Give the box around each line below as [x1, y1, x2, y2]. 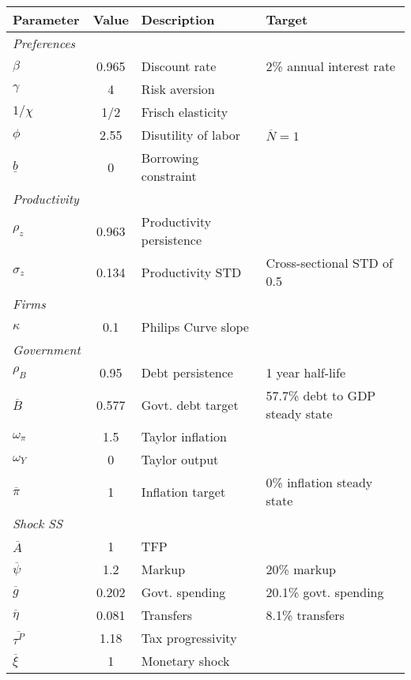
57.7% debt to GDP [266, 386, 376, 404]
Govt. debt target [141, 395, 239, 414]
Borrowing [141, 148, 199, 167]
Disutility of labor [141, 126, 241, 144]
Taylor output [141, 450, 219, 468]
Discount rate [141, 57, 217, 75]
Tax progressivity [141, 629, 237, 647]
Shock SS [13, 514, 62, 532]
